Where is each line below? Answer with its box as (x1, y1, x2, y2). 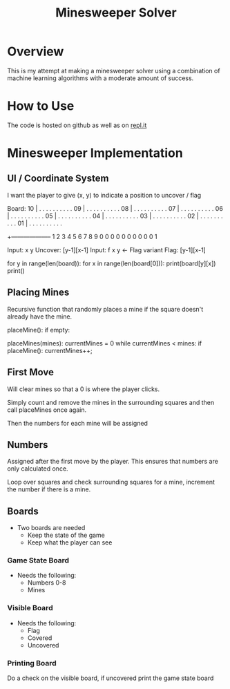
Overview (7, 44, 64, 59)
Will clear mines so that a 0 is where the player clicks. (7, 385, 160, 393)
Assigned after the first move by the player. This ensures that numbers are (7, 457, 219, 466)
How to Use (7, 98, 75, 114)
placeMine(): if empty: (7, 325, 70, 334)
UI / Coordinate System (7, 173, 109, 185)
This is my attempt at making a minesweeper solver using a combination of (7, 66, 220, 75)
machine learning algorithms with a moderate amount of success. (7, 74, 194, 82)
